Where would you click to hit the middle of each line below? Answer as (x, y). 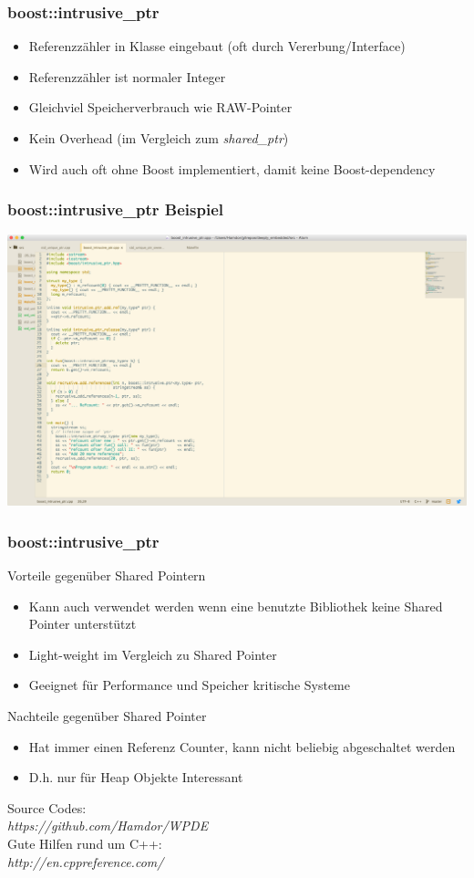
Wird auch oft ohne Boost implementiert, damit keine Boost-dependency (232, 168)
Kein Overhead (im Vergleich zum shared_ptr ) (159, 138)
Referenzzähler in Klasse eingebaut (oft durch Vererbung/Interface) (217, 46)
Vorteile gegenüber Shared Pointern (107, 575)
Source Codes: (47, 807)
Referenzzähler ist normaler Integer (127, 76)
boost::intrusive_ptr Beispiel (115, 209)
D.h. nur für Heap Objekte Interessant (136, 777)
